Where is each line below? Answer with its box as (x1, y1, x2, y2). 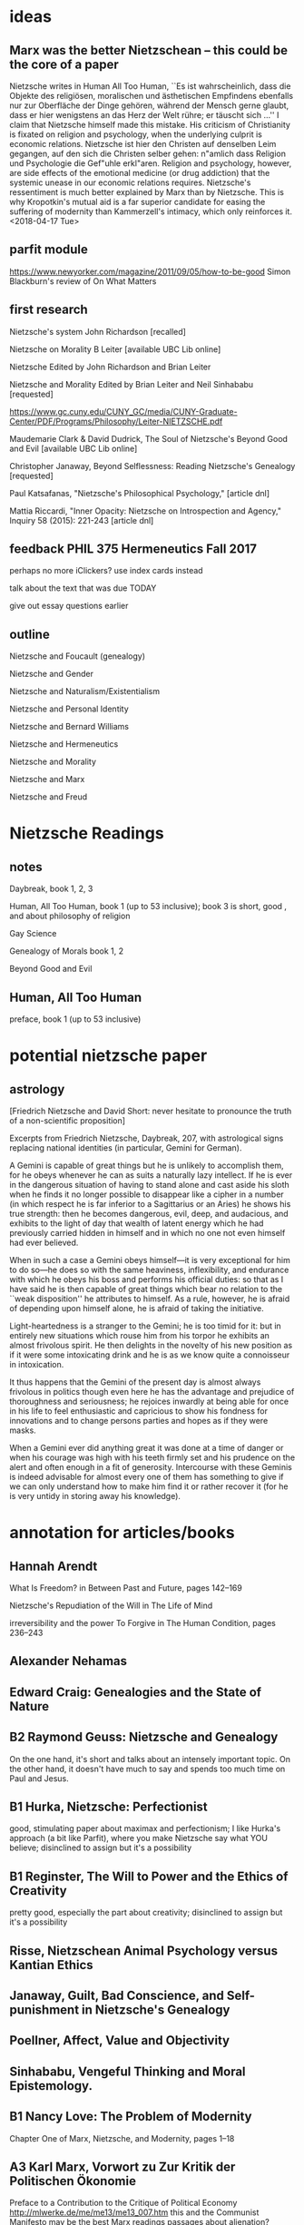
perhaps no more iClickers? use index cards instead (9, 565, 203, 576)
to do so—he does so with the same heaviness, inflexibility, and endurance (9, 1264, 289, 1276)
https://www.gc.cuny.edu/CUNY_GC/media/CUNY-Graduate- (9, 406, 238, 417)
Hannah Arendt (9, 1558, 98, 1573)
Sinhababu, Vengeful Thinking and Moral (9, 2063, 247, 2079)
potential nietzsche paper (9, 1045, 208, 1066)
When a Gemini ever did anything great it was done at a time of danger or (9, 1443, 284, 1454)
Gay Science (9, 928, 57, 939)
